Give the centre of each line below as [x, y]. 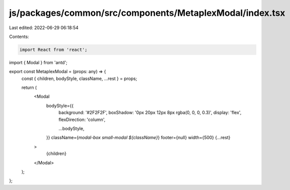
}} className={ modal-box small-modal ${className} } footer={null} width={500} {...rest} [138, 138]
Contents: [19, 37]
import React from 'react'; [53, 50]
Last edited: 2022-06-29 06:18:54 [44, 28]
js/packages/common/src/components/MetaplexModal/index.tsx [147, 13]
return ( [29, 88]
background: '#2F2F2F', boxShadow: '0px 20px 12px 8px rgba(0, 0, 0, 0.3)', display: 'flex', [150, 113]
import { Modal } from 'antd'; [38, 62]
